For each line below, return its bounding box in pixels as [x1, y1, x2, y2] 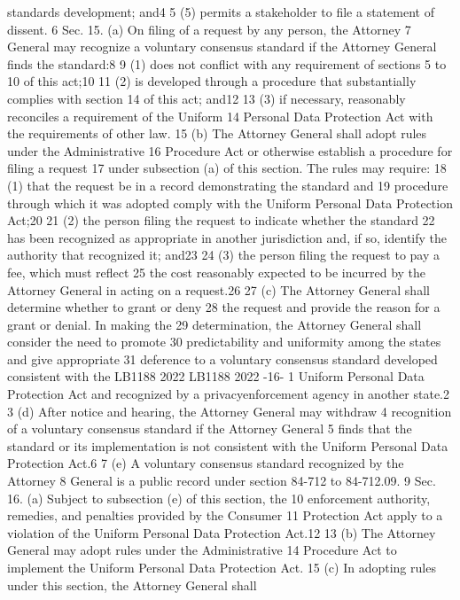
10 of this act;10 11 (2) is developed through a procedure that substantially [7, 72, 417, 90]
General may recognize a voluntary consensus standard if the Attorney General [7, 37, 437, 56]
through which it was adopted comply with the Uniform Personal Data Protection [7, 193, 453, 212]
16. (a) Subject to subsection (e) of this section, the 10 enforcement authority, [7, 488, 431, 507]
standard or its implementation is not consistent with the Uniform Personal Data [7, 436, 448, 455]
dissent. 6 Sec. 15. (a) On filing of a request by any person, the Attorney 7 [7, 19, 411, 38]
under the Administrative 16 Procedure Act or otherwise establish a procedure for [7, 141, 453, 160]
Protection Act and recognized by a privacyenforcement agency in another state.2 [7, 385, 449, 403]
